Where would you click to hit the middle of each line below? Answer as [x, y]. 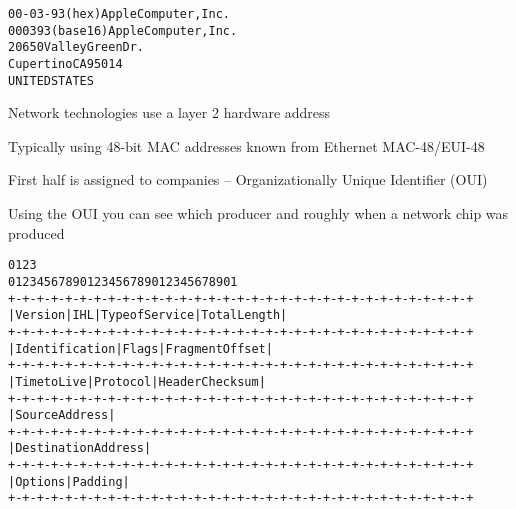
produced [36, 232]
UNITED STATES [51, 80]
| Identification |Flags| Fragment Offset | [140, 348]
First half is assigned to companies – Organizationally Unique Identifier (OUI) [248, 179]
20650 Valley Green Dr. [76, 47]
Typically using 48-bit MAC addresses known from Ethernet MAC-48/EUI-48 [246, 145]
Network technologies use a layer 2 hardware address [169, 112]
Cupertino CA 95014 [65, 63]
